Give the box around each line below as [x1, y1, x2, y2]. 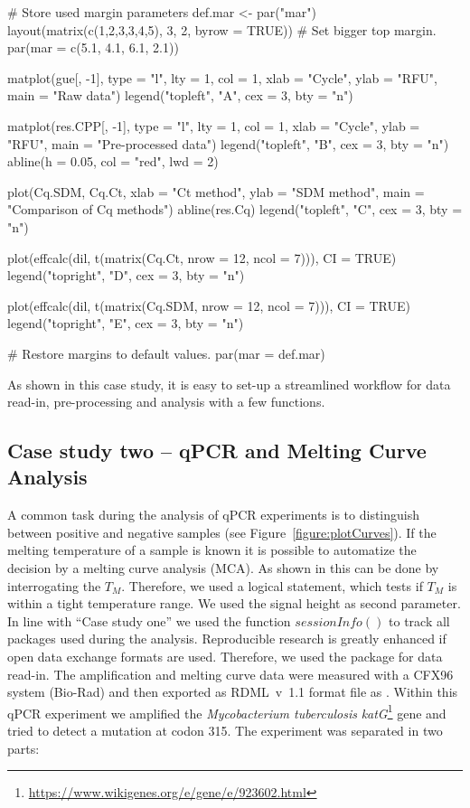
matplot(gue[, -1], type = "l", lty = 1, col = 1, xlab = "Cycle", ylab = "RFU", [7, 68, 437, 87]
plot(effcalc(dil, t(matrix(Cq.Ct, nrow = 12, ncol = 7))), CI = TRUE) [7, 248, 397, 267]
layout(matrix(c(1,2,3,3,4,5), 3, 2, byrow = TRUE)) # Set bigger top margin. [7, 20, 437, 39]
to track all [389, 611, 450, 630]
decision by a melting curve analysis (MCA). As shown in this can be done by [7, 559, 439, 578]
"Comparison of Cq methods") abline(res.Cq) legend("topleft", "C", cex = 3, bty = [7, 200, 463, 219]
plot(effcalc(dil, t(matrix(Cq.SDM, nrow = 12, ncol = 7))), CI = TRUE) [7, 296, 410, 315]
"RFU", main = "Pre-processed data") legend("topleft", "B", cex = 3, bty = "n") [7, 134, 449, 153]
